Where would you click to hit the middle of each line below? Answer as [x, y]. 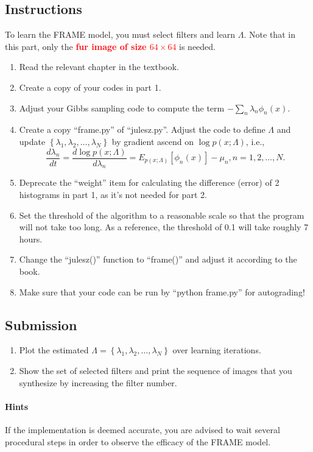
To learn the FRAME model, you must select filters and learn [120, 34]
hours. [31, 238]
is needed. [198, 46]
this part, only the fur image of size [76, 46]
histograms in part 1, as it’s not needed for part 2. [113, 195]
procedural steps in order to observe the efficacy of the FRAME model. [138, 441]
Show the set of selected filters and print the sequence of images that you [156, 370]
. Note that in [269, 34]
